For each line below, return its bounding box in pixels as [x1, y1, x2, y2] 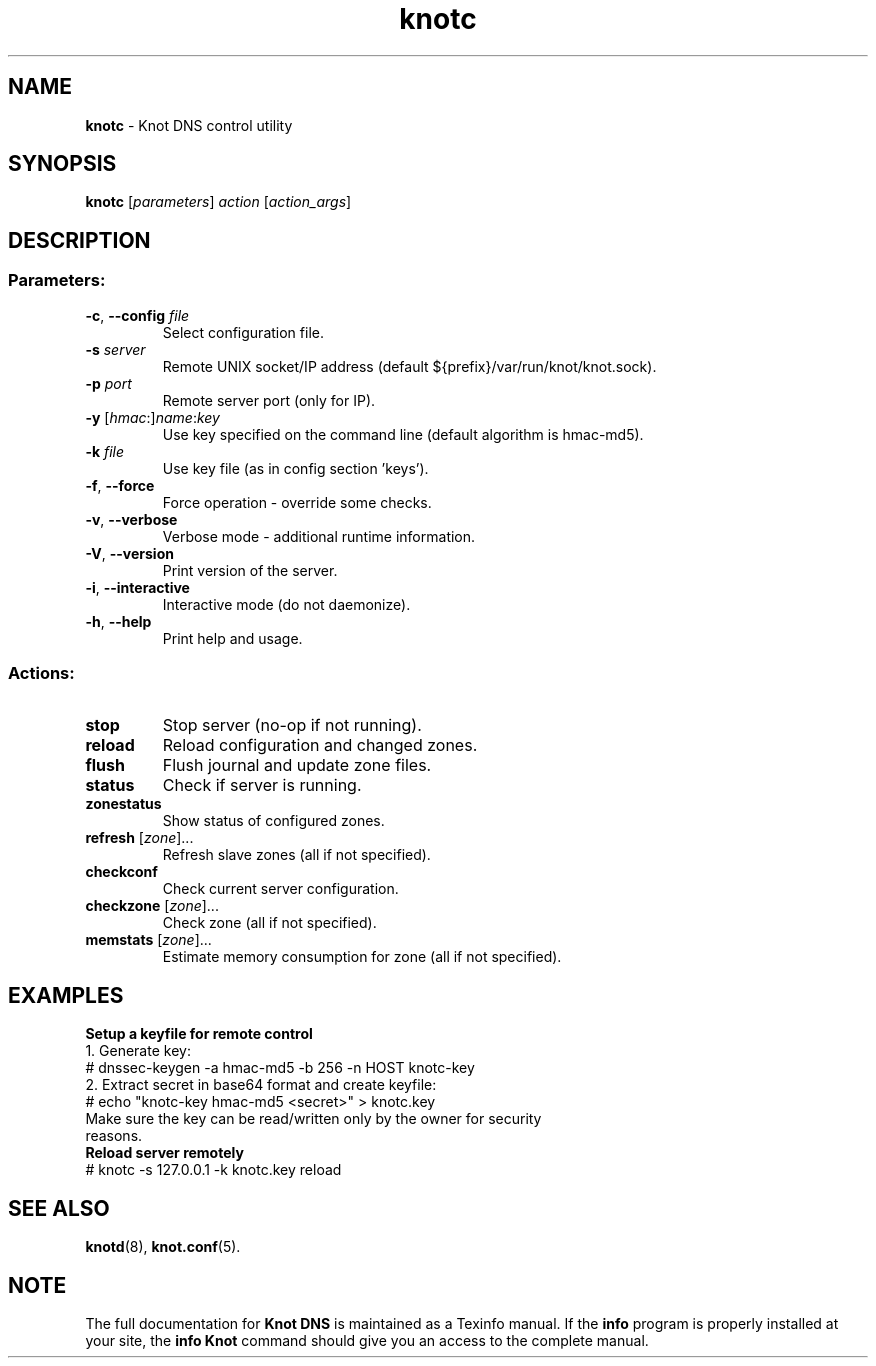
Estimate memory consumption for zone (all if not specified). [162, 948, 562, 966]
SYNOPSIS [8, 151, 117, 177]
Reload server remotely [85, 1144, 244, 1162]
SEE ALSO [8, 1195, 110, 1221]
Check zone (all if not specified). [162, 914, 377, 932]
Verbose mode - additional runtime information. [162, 527, 476, 545]
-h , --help [85, 612, 152, 630]
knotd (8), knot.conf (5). [85, 1238, 241, 1256]
